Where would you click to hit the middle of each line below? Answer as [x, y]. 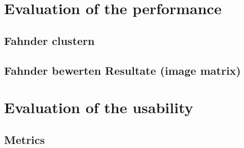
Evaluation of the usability [99, 107]
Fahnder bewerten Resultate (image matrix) [123, 70]
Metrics [25, 139]
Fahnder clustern [49, 40]
